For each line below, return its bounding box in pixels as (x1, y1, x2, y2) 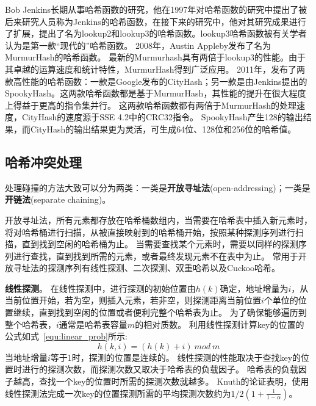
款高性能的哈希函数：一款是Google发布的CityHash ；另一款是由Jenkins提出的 (5, 74, 307, 87)
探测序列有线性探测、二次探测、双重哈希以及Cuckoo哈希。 (47, 261, 281, 274)
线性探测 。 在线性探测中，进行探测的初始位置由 (5, 281, 196, 294)
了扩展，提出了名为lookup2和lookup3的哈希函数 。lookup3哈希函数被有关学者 (5, 27, 307, 40)
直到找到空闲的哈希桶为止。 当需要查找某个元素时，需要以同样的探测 (21, 237, 298, 250)
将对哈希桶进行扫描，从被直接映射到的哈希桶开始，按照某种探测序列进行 (5, 225, 295, 238)
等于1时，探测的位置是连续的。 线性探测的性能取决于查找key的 (50, 350, 301, 363)
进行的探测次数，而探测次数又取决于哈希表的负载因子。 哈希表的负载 (21, 363, 298, 375)
